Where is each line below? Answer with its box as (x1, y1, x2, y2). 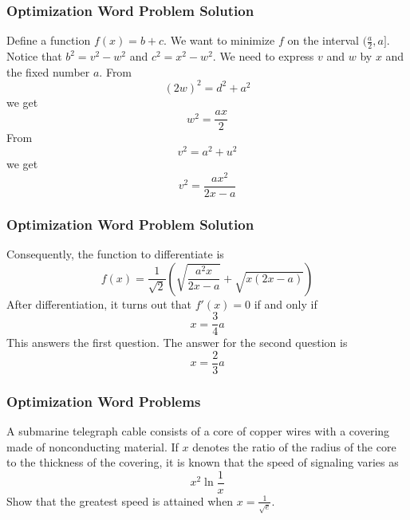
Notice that (6, 48, 62, 65)
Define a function (6, 32, 91, 49)
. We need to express (212, 48, 314, 65)
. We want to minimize (164, 32, 275, 49)
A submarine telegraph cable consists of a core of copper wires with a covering (6, 423, 390, 439)
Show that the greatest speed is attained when (6, 492, 234, 509)
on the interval (287, 32, 359, 49)
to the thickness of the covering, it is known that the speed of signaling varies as (6, 454, 399, 471)
